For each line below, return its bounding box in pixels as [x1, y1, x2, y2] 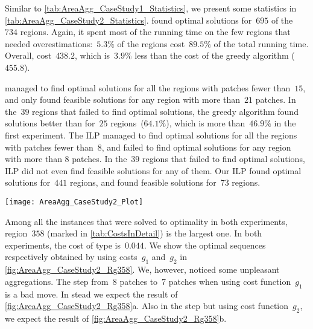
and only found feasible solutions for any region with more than [5, 93, 241, 106]
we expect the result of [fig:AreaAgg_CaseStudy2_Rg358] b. [5, 311, 227, 324]
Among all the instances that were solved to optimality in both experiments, [5, 215, 288, 227]
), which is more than [166, 117, 245, 129]
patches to [119, 275, 158, 287]
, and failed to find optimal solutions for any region [101, 140, 291, 153]
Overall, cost [5, 49, 52, 62]
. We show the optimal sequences [144, 238, 266, 251]
